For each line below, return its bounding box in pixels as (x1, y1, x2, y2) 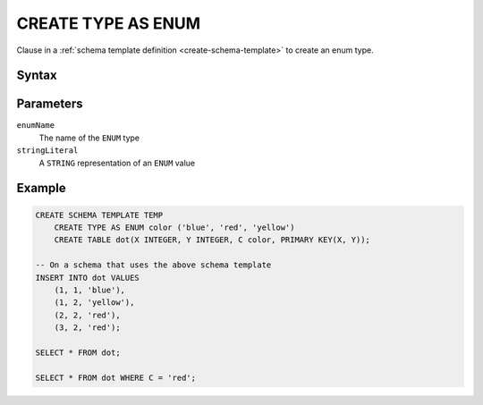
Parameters (16, 97, 83, 112)
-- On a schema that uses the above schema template (35, 260, 272, 270)
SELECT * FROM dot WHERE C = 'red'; (35, 372, 197, 383)
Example (16, 181, 66, 196)
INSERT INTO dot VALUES (35, 273, 140, 283)
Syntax (16, 68, 57, 83)
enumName (16, 121, 55, 131)
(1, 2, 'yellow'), (54, 298, 135, 308)
